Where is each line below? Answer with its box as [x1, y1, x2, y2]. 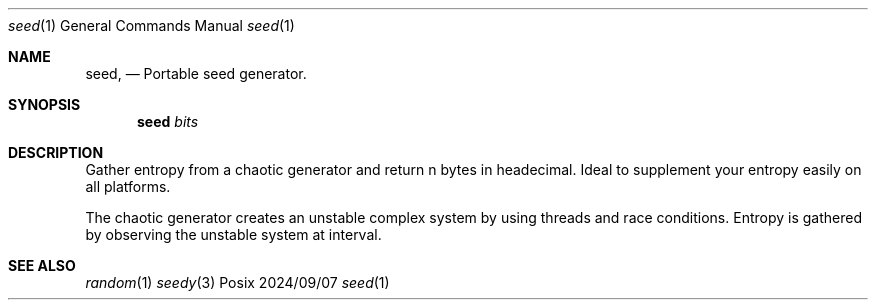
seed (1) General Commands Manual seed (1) [8, 17, 295, 34]
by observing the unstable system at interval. [85, 226, 382, 243]
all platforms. [85, 178, 171, 195]
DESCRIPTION [8, 144, 104, 161]
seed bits [137, 113, 199, 130]
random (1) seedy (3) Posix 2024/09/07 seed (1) [85, 274, 390, 291]
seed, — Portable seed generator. [85, 65, 307, 82]
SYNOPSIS [8, 96, 81, 113]
